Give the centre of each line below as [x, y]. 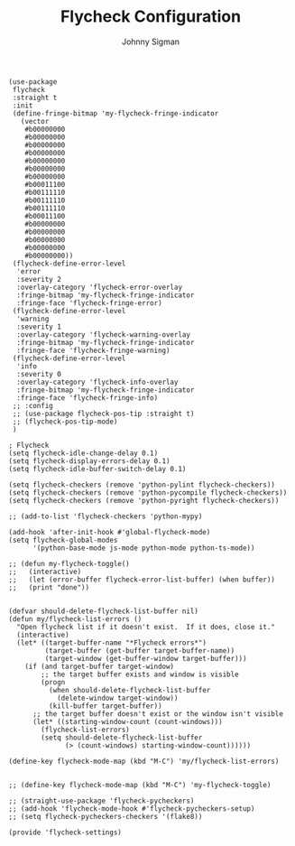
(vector [35, 121]
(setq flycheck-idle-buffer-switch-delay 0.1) [97, 469]
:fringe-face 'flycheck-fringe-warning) [93, 350]
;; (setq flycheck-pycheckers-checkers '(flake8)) [106, 816]
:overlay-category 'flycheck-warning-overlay [104, 335]
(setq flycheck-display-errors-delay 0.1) [89, 461]
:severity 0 [39, 374]
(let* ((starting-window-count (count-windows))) [127, 721]
